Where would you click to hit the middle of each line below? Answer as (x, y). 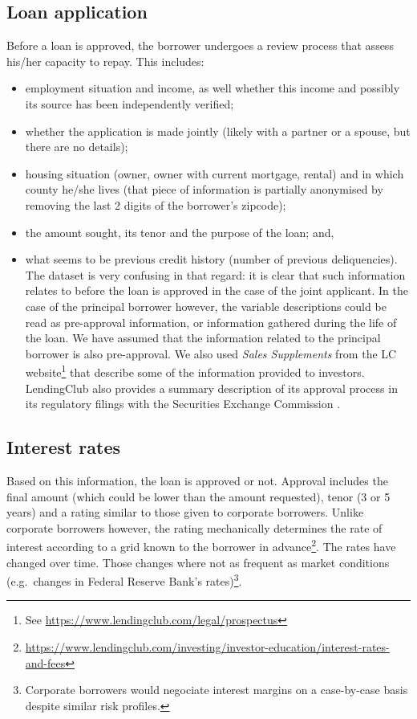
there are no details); (77, 147)
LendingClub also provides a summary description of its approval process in (211, 388)
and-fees (45, 662)
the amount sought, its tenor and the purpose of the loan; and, (180, 232)
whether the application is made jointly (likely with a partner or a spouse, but (218, 131)
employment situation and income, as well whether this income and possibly (213, 88)
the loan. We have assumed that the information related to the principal (203, 338)
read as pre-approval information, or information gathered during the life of (211, 322)
